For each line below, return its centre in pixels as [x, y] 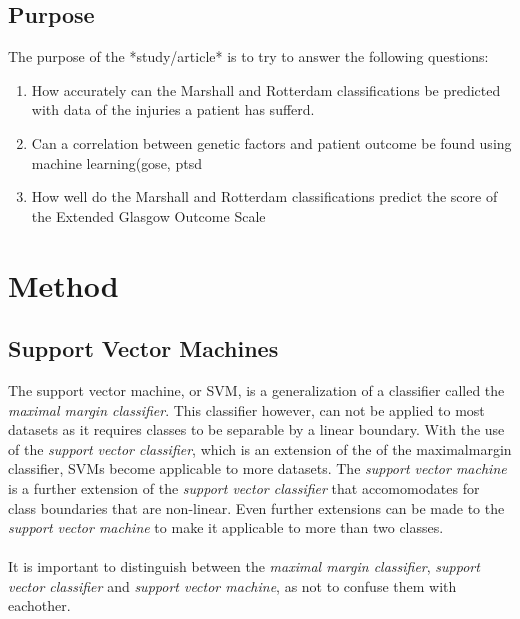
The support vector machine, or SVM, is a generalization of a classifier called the [256, 389]
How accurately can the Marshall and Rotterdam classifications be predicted [266, 89]
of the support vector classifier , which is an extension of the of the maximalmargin [260, 448]
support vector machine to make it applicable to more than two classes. [226, 527]
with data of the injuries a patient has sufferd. [173, 109]
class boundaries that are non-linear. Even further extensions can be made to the [256, 507]
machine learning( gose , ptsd [116, 162]
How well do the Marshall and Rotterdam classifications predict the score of [264, 196]
